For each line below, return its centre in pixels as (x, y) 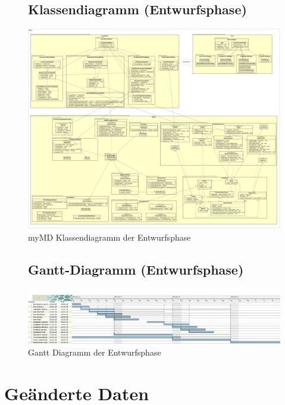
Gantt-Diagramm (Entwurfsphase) (136, 269)
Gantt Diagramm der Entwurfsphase (95, 352)
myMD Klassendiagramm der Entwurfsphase (109, 237)
